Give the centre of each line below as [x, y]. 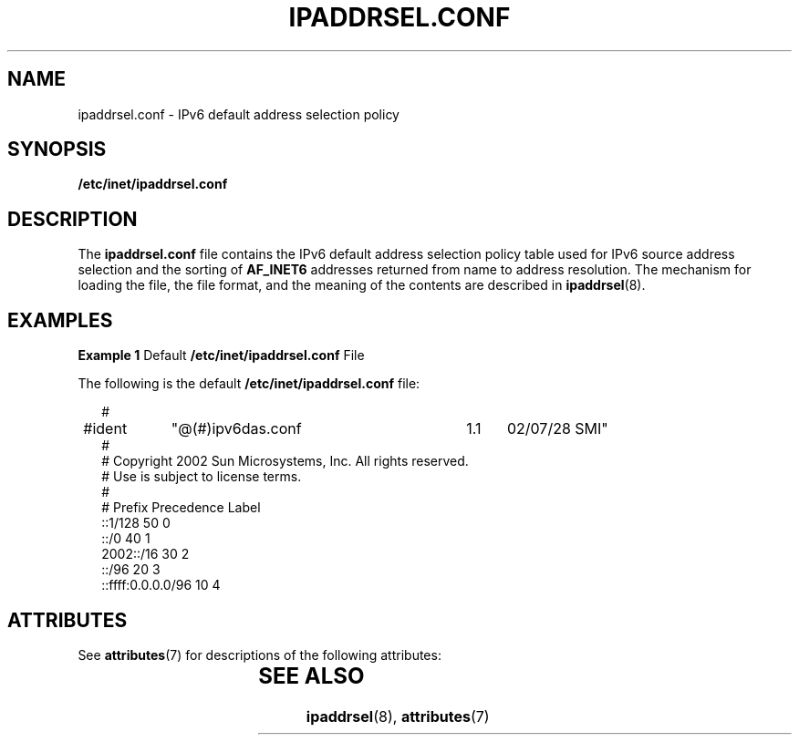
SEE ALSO [311, 675]
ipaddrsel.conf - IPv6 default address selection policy [239, 114]
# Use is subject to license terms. [202, 477]
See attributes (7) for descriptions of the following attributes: [259, 654]
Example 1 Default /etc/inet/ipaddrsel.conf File [221, 356]
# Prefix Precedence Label [181, 508]
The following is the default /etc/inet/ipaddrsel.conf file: [249, 384]
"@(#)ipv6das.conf [236, 429]
